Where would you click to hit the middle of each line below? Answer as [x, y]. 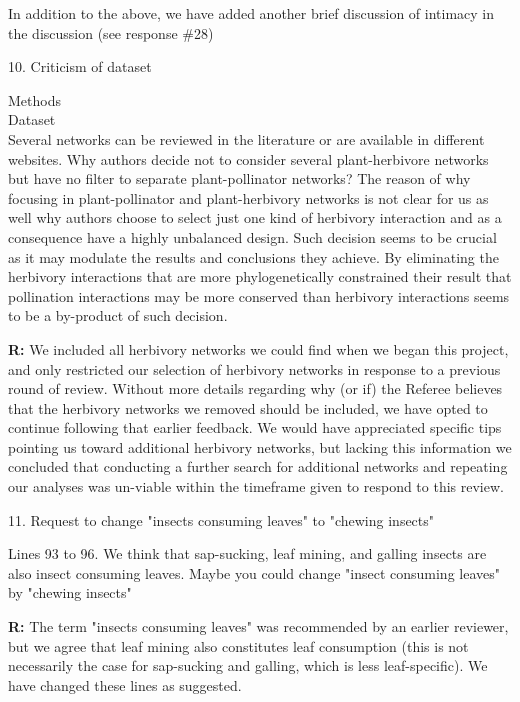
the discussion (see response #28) [111, 32]
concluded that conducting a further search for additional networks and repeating [258, 466]
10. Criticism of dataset [80, 66]
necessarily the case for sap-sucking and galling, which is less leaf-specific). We [248, 665]
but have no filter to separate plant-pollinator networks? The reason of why [239, 178]
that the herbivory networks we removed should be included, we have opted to [248, 407]
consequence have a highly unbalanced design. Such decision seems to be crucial [252, 236]
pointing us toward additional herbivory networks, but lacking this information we [260, 446]
